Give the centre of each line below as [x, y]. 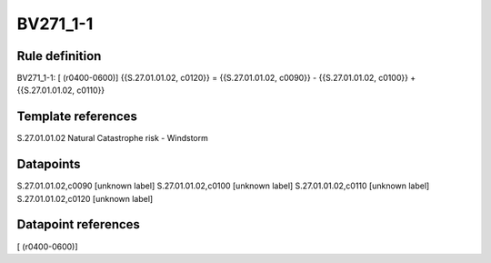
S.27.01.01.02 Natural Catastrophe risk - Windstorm [112, 138]
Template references [77, 117]
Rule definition [59, 56]
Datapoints [49, 164]
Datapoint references [79, 224]
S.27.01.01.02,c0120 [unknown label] [85, 198]
